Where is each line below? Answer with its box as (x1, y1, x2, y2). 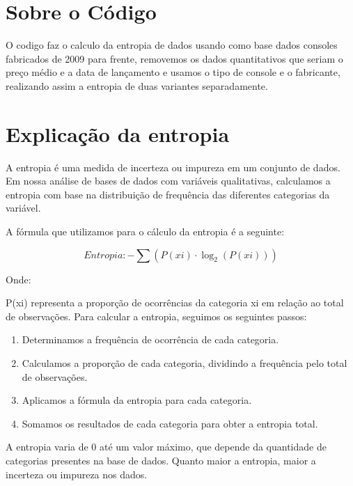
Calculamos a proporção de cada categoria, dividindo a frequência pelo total (22, 355, 347, 370)
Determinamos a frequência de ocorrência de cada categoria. (22, 332, 279, 347)
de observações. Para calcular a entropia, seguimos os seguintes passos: (6, 308, 307, 323)
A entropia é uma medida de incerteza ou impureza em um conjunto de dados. (6, 159, 340, 174)
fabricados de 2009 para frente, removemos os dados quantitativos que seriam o (6, 51, 343, 65)
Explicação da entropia (6, 119, 230, 148)
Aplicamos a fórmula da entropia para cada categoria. (22, 393, 252, 407)
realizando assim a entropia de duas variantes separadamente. (6, 78, 268, 93)
